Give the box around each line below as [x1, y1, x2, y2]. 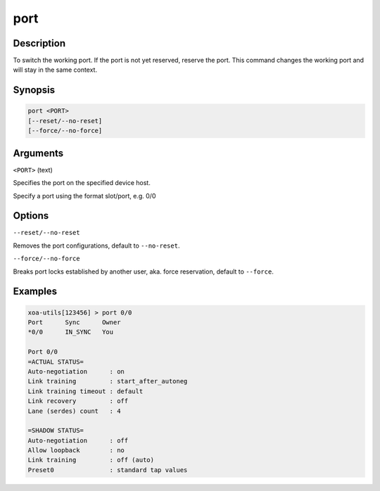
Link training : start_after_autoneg [27, 377, 188, 385]
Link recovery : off [27, 397, 129, 405]
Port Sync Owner [27, 318, 121, 326]
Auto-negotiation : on [27, 367, 125, 376]
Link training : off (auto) [27, 456, 155, 464]
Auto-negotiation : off [27, 436, 129, 445]
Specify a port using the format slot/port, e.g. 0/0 [13, 191, 156, 200]
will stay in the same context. [13, 65, 98, 74]
